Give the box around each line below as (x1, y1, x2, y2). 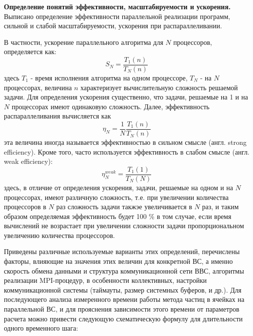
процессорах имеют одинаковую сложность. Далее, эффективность (11, 101, 210, 111)
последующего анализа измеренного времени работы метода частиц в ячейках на (4, 294, 245, 304)
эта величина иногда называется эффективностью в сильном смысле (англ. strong (4, 137, 247, 147)
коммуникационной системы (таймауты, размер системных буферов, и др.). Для (4, 284, 242, 295)
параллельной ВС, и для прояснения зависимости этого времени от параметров (4, 304, 239, 314)
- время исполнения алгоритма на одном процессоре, (30, 73, 188, 83)
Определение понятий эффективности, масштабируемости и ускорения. (4, 1, 231, 11)
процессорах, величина (4, 82, 72, 92)
